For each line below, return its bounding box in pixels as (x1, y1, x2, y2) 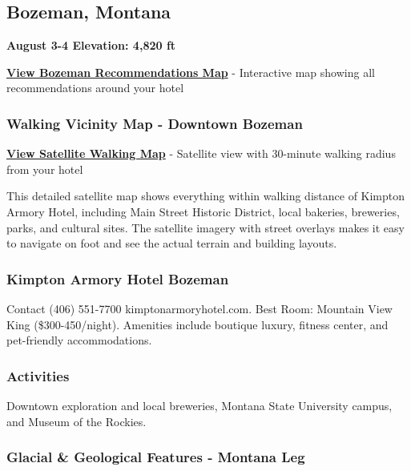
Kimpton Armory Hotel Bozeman (6, 268, 229, 288)
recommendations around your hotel (6, 79, 184, 96)
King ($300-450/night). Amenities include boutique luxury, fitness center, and (6, 316, 389, 332)
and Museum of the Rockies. (6, 413, 147, 429)
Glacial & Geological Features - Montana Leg (6, 447, 305, 467)
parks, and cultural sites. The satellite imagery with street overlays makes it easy (6, 219, 405, 235)
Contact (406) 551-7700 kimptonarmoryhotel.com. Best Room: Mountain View (6, 300, 393, 316)
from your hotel (6, 160, 83, 177)
